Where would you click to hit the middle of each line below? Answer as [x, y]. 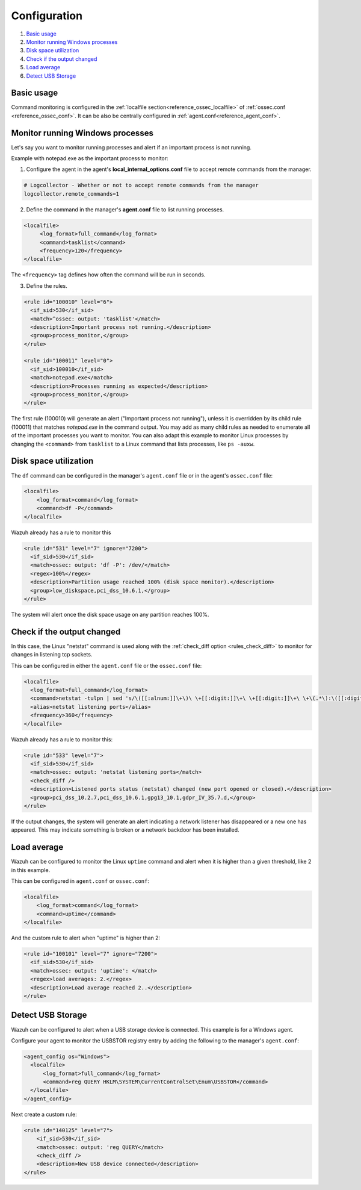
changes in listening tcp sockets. [52, 655]
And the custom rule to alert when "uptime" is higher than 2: [86, 938]
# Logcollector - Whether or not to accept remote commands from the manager [141, 185]
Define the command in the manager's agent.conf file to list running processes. [125, 209]
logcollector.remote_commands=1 [72, 194]
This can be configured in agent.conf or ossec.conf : [80, 881]
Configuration [47, 16]
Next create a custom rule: [44, 1114]
